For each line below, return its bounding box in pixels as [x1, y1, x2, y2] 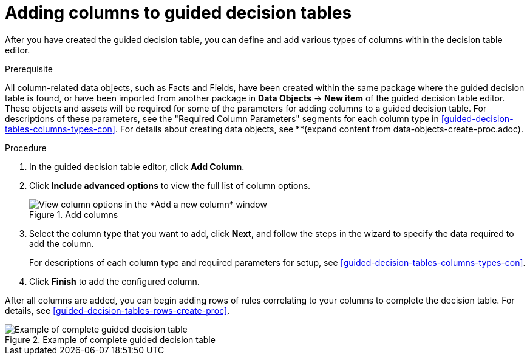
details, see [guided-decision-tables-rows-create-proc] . [5, 305, 230, 316]
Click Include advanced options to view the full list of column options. [29, 180, 311, 191]
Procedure [5, 142, 47, 153]
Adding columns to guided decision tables [5, 2, 352, 23]
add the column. [29, 238, 94, 249]
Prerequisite [5, 63, 53, 74]
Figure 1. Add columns [29, 209, 118, 220]
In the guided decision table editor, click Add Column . [29, 161, 245, 172]
